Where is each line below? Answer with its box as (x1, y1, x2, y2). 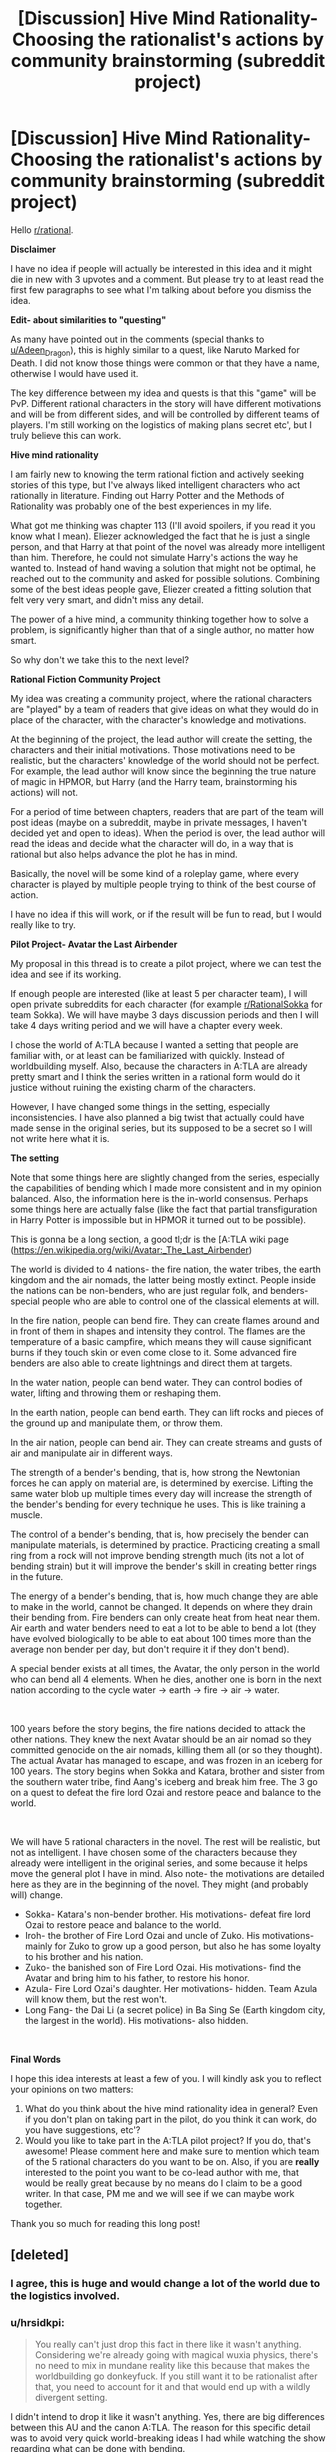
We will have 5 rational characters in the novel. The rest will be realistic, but (10, 1835, 321, 1847)
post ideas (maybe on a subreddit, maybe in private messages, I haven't (10, 816, 308, 828)
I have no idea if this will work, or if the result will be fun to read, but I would (10, 908, 322, 920)
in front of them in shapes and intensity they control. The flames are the (10, 1325, 306, 1337)
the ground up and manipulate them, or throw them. (10, 1417, 223, 1429)
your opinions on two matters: (10, 2083, 134, 2095)
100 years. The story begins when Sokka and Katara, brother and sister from (10, 1765, 325, 1777)
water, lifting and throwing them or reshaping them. (10, 1387, 222, 1399)
